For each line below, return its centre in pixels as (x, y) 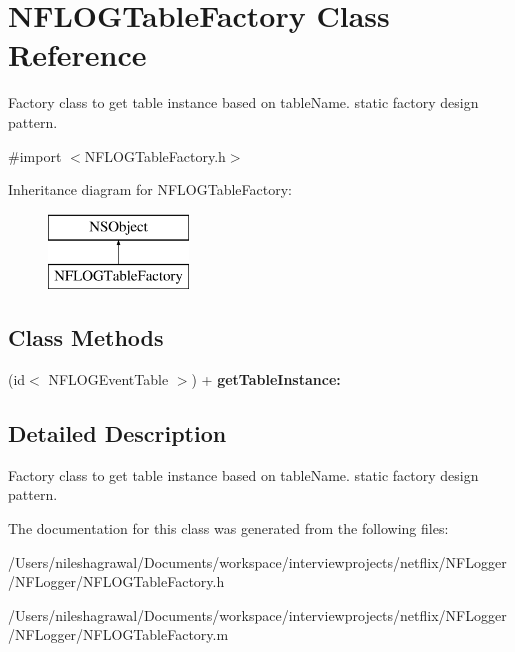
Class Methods (86, 337)
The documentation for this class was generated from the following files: (228, 528)
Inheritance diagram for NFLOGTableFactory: (150, 189)
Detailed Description (117, 433)
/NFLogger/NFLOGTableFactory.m (118, 634)
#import (35, 155)
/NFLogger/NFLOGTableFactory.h (116, 581)
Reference (77, 54)
